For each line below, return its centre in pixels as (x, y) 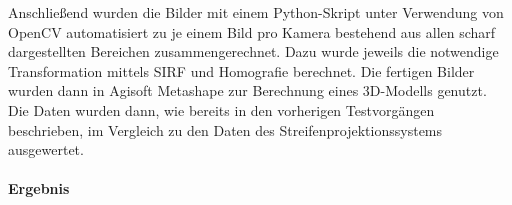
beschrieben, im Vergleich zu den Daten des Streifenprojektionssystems (225, 129)
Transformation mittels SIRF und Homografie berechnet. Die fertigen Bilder (241, 70)
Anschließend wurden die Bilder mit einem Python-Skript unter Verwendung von (256, 12)
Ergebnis (39, 188)
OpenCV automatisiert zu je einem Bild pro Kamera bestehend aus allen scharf (252, 31)
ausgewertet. (46, 149)
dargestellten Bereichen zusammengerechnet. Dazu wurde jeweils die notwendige (253, 51)
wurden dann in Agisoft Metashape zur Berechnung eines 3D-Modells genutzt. (247, 90)
